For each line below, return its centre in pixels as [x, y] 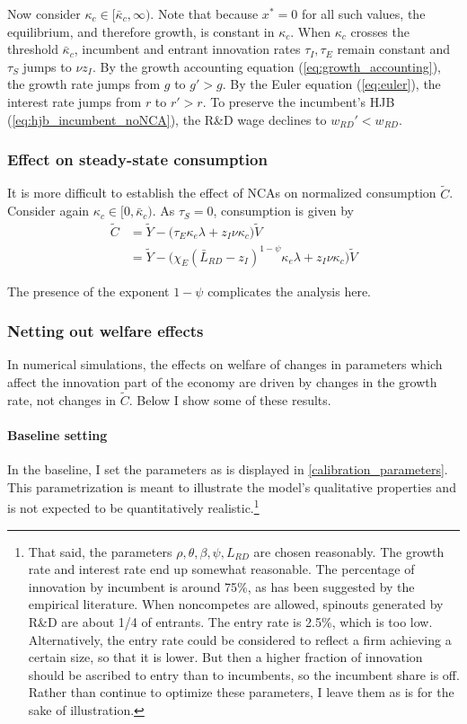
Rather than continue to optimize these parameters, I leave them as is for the [241, 692]
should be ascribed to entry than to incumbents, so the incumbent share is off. [244, 674]
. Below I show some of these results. [230, 399]
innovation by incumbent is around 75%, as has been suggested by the [221, 586]
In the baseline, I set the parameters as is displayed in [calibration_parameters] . [228, 469]
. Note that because [204, 13]
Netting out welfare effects [106, 331]
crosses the [380, 31]
